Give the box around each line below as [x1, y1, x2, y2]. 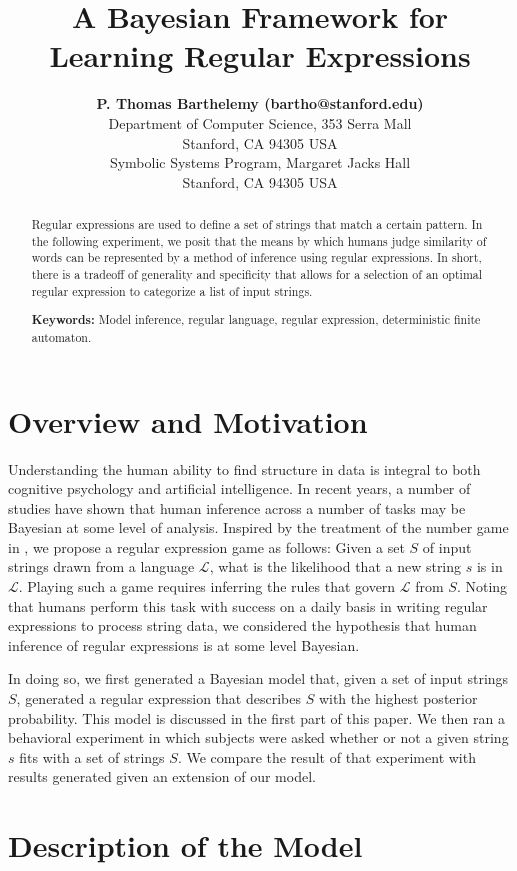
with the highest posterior [318, 688, 478, 709]
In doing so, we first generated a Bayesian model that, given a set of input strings [8, 668, 509, 689]
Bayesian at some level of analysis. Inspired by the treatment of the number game [8, 517, 509, 538]
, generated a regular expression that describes [16, 688, 301, 709]
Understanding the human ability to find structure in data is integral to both [8, 458, 481, 479]
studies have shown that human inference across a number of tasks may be [8, 497, 466, 518]
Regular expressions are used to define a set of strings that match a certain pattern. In [31, 216, 483, 233]
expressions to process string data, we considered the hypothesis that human [8, 615, 477, 636]
